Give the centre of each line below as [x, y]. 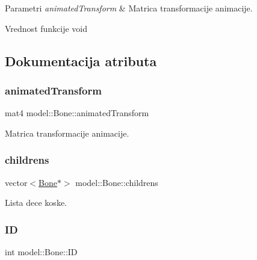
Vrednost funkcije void [46, 28]
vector [16, 182]
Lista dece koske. [36, 203]
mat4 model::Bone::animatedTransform [77, 113]
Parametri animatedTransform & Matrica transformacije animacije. [129, 8]
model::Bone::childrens [117, 182]
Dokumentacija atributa [81, 60]
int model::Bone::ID [41, 252]
